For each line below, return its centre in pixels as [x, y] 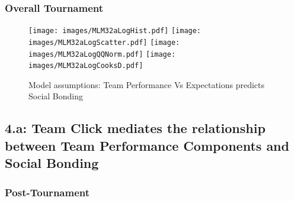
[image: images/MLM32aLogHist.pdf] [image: [115, 31]
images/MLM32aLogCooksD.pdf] [86, 66]
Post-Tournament [47, 192]
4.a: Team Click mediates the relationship [135, 128]
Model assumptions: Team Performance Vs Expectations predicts [147, 84]
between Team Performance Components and [147, 145]
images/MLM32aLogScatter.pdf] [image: [104, 42]
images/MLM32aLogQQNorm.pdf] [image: [102, 54]
